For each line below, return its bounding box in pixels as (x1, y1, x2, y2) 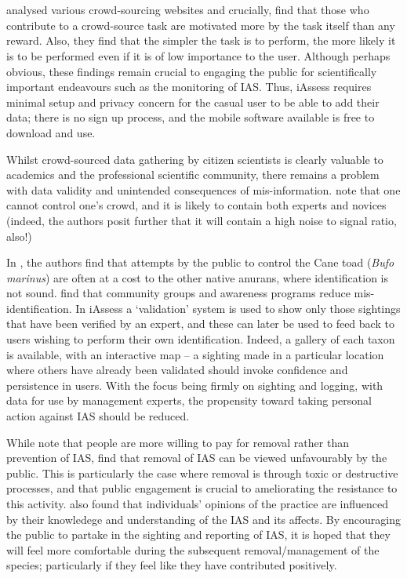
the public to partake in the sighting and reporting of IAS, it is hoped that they (6, 526, 391, 543)
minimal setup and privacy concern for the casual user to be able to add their (6, 93, 380, 110)
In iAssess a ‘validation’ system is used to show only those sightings (75, 300, 401, 316)
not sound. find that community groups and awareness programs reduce (6, 285, 351, 301)
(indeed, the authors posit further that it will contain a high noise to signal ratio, (6, 212, 397, 228)
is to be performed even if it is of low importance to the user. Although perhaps (6, 47, 391, 64)
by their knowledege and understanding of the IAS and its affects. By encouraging (6, 511, 402, 527)
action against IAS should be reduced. (6, 408, 190, 424)
